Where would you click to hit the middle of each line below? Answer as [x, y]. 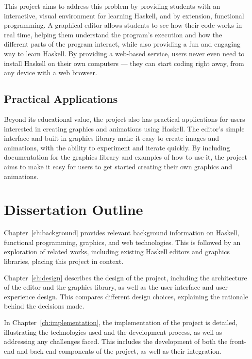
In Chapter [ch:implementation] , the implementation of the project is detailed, [121, 322]
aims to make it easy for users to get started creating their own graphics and [118, 166]
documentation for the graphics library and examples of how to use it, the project [126, 157]
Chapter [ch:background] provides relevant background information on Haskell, [122, 233]
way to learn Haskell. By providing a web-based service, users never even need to [124, 53]
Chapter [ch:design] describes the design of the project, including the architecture [126, 277]
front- [238, 341]
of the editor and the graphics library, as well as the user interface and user [116, 287]
